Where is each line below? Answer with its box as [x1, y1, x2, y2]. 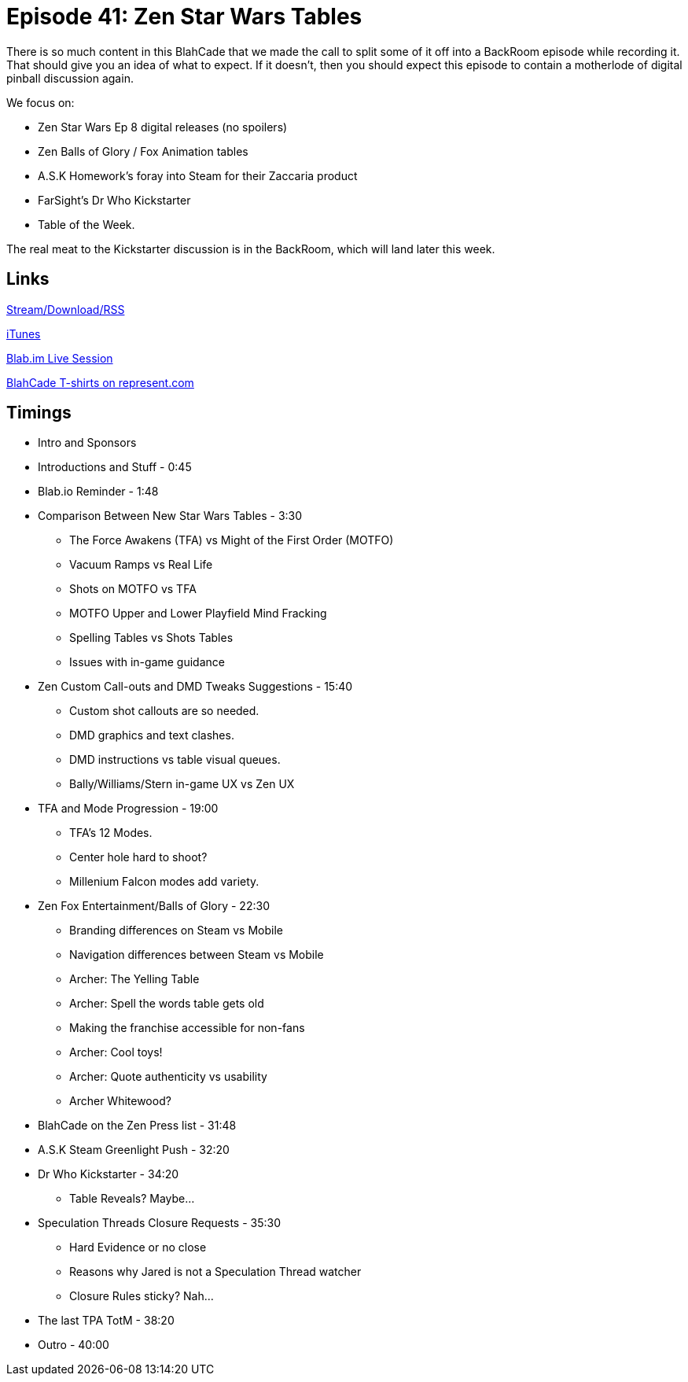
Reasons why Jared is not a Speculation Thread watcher [69, 1265, 362, 1279]
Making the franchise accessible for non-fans [69, 1021, 305, 1035]
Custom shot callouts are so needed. [69, 704, 259, 718]
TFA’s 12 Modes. [69, 826, 153, 840]
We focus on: [6, 95, 75, 109]
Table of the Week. [38, 217, 135, 231]
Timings [6, 403, 72, 423]
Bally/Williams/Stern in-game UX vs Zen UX [69, 777, 295, 791]
